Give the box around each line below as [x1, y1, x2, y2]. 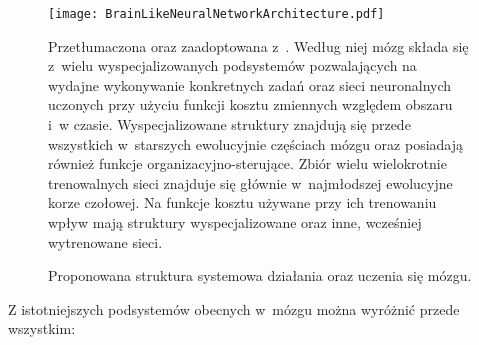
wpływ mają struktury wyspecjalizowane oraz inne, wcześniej [48, 212, 422, 232]
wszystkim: [8, 318, 76, 339]
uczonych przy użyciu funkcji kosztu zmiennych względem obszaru [48, 94, 453, 115]
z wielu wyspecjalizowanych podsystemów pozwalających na [48, 55, 417, 76]
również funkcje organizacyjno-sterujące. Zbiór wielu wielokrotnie [48, 153, 447, 174]
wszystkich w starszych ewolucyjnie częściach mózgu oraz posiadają [48, 133, 464, 154]
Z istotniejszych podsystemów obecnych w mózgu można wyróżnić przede [8, 298, 460, 319]
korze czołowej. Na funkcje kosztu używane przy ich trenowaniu [48, 192, 437, 213]
